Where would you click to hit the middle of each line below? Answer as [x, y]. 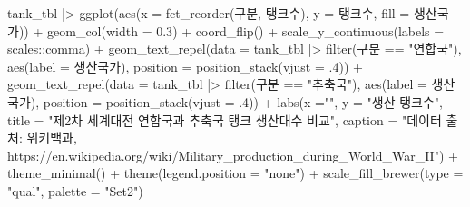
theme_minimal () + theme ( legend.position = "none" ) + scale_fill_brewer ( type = [235, 173]
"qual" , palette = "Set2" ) [75, 190]
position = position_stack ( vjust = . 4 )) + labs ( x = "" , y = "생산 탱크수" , [243, 101]
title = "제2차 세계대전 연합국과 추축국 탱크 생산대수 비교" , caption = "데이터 [225, 119]
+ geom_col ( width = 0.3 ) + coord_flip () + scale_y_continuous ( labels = [239, 30]
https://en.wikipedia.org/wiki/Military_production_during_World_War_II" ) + [233, 155]
